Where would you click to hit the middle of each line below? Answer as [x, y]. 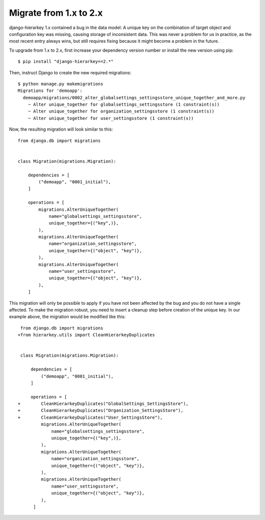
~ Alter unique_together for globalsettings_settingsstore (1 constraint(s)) [124, 105]
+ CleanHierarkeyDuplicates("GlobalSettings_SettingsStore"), [103, 404]
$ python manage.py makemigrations [61, 84]
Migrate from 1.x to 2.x [56, 13]
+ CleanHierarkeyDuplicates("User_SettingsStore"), [90, 417]
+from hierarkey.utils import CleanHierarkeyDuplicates [86, 335]
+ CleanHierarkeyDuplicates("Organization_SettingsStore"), [101, 411]
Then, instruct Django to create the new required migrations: [70, 72]
